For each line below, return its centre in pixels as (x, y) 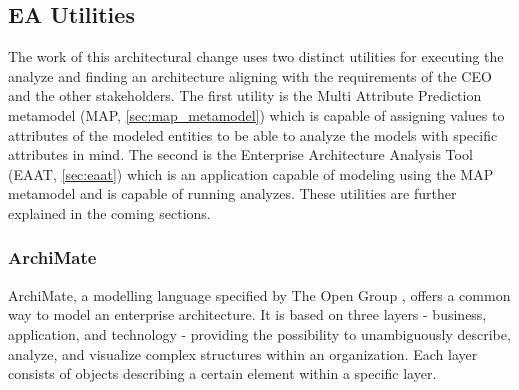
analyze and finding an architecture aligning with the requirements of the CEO (250, 75)
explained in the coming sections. (109, 212)
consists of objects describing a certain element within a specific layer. (222, 373)
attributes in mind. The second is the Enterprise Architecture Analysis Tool (240, 154)
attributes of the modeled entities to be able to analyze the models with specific (253, 134)
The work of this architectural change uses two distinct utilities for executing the (256, 56)
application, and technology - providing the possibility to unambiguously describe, (259, 333)
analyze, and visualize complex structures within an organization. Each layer (243, 353)
